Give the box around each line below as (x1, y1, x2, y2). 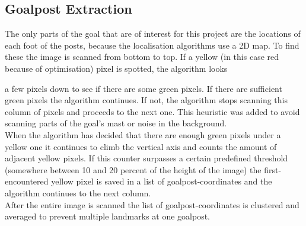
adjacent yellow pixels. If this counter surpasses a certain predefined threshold (5, 152, 288, 164)
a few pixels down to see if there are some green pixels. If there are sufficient (5, 82, 282, 94)
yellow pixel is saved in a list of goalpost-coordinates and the (51, 175, 272, 187)
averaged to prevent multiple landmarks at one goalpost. (5, 210, 210, 222)
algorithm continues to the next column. (5, 186, 151, 199)
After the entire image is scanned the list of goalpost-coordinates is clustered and (5, 198, 299, 211)
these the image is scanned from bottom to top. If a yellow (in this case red (5, 50, 279, 63)
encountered (5, 175, 49, 187)
